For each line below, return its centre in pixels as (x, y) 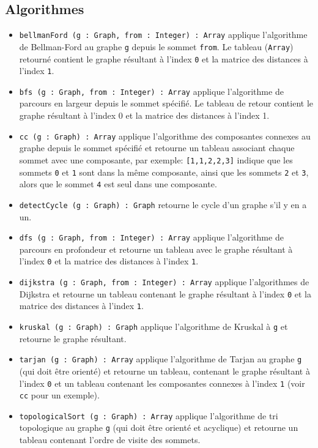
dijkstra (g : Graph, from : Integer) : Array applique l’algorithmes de (164, 282)
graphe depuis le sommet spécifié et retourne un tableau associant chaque (157, 148)
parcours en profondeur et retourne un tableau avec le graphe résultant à (156, 249)
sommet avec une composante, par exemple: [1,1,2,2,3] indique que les (156, 159)
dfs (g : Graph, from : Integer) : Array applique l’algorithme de (151, 237)
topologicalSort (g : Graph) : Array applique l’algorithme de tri (149, 415)
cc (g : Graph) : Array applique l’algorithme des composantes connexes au (165, 136)
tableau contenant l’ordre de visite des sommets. (110, 440)
